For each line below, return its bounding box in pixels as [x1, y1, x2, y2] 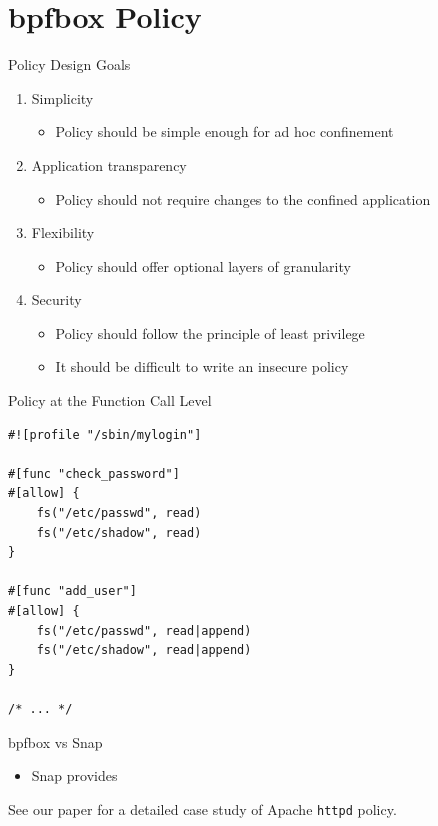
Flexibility [31, 222, 95, 243]
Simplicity [31, 87, 94, 108]
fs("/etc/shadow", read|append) [36, 643, 252, 658]
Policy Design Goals [8, 54, 131, 75]
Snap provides [31, 765, 118, 786]
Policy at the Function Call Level [8, 390, 212, 411]
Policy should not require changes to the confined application [55, 188, 431, 209]
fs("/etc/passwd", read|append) [36, 623, 252, 638]
